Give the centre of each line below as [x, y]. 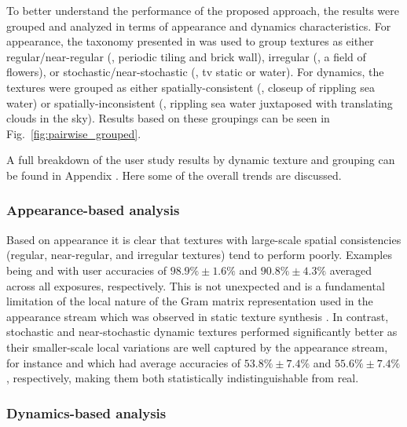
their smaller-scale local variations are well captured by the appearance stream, [197, 347]
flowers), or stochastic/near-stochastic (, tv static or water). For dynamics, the [195, 72]
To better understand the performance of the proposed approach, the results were [203, 10]
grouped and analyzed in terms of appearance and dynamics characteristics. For [199, 26]
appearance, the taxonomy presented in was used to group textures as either [190, 41]
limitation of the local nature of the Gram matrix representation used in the [190, 301]
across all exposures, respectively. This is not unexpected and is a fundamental [196, 285]
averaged [351, 270]
